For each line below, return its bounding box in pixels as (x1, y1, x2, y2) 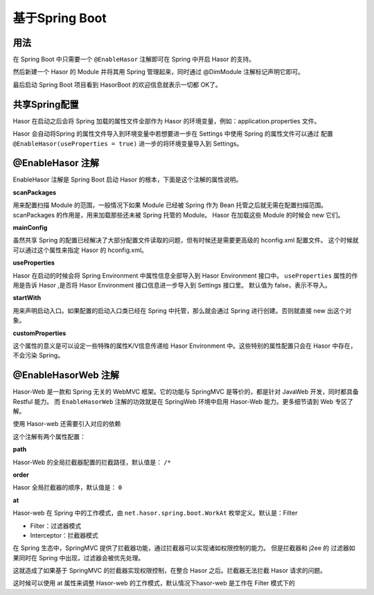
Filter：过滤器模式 (30, 522, 82, 530)
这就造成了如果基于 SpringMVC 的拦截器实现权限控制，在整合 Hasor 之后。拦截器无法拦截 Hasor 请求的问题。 (12, 567, 327, 575)
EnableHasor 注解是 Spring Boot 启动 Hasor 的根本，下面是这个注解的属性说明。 (12, 175, 242, 184)
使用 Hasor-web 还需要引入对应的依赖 (12, 420, 121, 428)
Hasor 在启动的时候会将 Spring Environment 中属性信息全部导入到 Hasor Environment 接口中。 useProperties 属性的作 (12, 271, 358, 280)
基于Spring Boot (12, 10, 107, 26)
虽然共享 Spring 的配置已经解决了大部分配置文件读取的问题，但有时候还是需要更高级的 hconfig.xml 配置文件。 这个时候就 (12, 236, 359, 245)
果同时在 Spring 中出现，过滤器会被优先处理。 (12, 553, 145, 562)
